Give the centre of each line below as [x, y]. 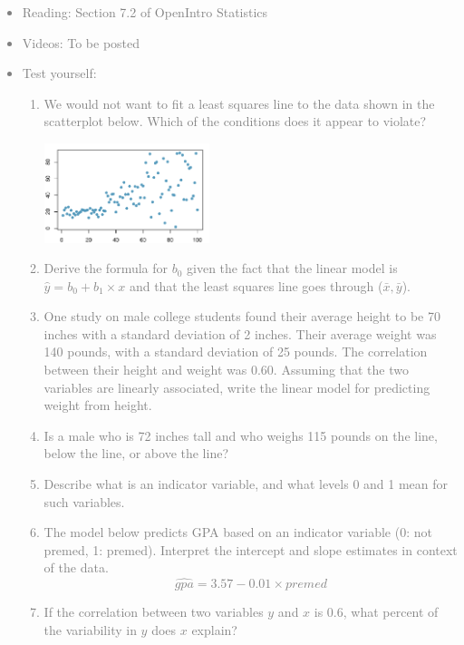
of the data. [76, 567]
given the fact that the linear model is [292, 268]
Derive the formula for [106, 268]
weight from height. [98, 405]
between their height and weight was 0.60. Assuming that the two [226, 370]
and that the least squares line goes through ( [256, 285]
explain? [214, 629]
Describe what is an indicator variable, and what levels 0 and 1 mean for [246, 484]
